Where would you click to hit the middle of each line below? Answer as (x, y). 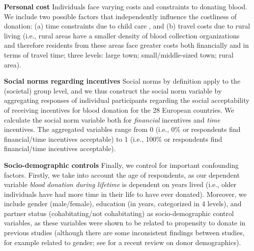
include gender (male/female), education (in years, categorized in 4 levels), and (123, 204)
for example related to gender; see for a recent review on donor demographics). (123, 242)
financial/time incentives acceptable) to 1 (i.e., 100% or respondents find (113, 139)
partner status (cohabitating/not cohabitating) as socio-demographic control (119, 213)
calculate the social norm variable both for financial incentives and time (112, 119)
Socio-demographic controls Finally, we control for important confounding (121, 165)
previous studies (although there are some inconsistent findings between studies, (124, 233)
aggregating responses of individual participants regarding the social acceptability (127, 100)
